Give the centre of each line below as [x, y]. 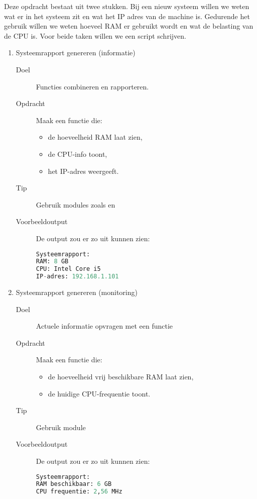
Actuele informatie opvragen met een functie [104, 326]
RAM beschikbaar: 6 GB [74, 484]
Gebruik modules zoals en [76, 204]
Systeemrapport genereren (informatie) [76, 53]
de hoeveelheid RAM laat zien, [95, 137]
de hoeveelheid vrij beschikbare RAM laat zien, [121, 376]
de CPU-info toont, [78, 154]
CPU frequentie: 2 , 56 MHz [79, 492]
